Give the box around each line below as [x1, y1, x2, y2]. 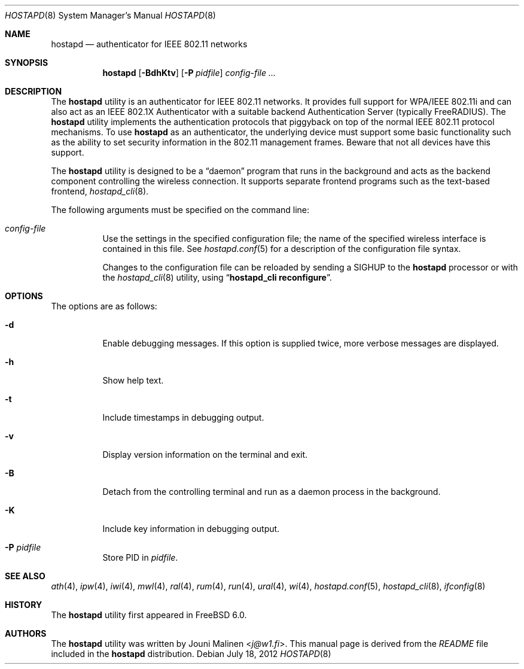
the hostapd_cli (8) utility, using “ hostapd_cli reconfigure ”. [102, 272, 332, 282]
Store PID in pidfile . [102, 552, 178, 562]
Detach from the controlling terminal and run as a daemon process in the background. [102, 486, 441, 497]
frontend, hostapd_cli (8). [51, 186, 149, 196]
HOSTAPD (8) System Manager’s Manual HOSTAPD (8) [5, 10, 216, 20]
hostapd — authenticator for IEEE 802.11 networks [51, 39, 248, 49]
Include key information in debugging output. [102, 524, 280, 534]
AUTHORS [5, 628, 47, 638]
